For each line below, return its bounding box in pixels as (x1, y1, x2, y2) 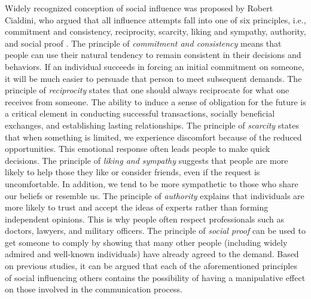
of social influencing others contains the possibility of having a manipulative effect (5, 271, 306, 283)
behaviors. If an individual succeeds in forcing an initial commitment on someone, (5, 60, 304, 72)
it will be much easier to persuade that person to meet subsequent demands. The (5, 72, 302, 84)
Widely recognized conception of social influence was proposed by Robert (5, 2, 273, 14)
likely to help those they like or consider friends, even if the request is (5, 166, 260, 178)
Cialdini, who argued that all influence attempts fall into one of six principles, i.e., (5, 13, 306, 26)
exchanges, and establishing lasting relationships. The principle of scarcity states (5, 118, 299, 131)
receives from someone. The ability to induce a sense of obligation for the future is (5, 95, 306, 108)
